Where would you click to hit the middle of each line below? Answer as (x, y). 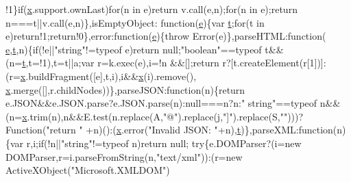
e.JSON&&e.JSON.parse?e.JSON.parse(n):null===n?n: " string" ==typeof (161, 103)
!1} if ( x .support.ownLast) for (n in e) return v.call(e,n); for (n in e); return (152, 9)
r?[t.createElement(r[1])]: (274, 63)
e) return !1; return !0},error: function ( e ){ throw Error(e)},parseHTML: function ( (166, 36)
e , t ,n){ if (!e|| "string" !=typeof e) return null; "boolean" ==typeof (134, 49)
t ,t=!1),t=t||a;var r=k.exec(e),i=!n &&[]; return (121, 63)
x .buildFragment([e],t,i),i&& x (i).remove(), (108, 76)
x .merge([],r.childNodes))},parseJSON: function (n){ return (125, 89)
